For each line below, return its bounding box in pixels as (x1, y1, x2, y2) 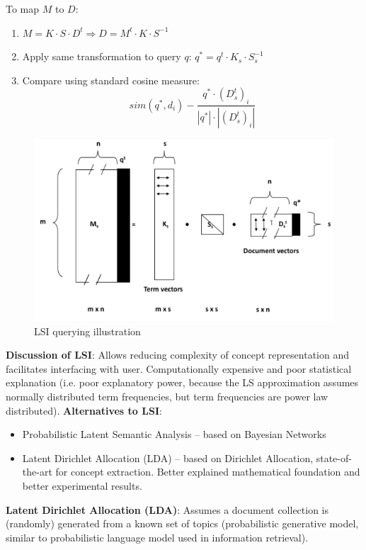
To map (6, 1, 40, 16)
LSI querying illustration (34, 323, 141, 338)
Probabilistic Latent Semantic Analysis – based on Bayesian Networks (22, 427, 326, 442)
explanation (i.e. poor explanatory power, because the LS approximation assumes (6, 375, 359, 390)
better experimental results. (22, 478, 142, 493)
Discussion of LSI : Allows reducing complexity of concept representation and (6, 347, 349, 362)
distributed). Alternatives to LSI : (6, 403, 162, 417)
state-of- (316, 450, 352, 465)
